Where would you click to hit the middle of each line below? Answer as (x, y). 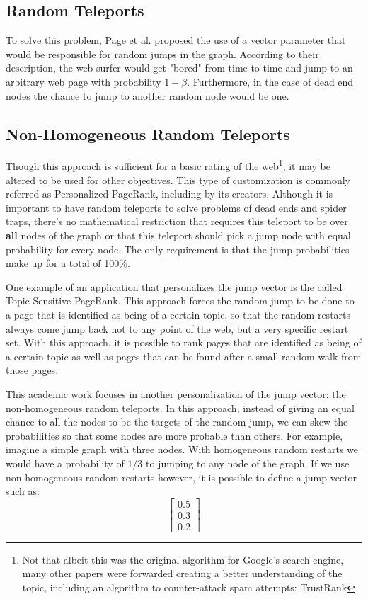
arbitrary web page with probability (84, 81)
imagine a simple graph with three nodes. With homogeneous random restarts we (182, 449)
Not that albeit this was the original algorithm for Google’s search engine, (183, 559)
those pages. (32, 370)
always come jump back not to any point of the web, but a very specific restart (177, 328)
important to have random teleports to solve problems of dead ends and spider (176, 207)
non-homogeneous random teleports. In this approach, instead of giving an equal (180, 407)
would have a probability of (65, 463)
